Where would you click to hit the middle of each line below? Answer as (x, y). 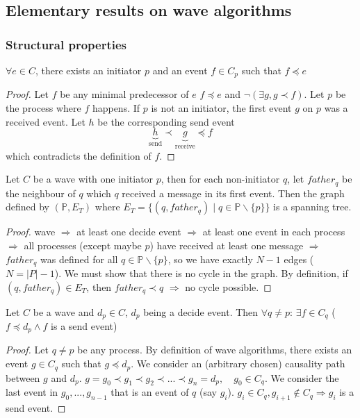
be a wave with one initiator (93, 179)
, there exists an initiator (88, 70)
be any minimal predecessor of (124, 94)
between (23, 377)
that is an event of (150, 392)
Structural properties (66, 44)
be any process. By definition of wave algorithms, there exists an (215, 350)
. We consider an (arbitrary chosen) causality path (238, 363)
